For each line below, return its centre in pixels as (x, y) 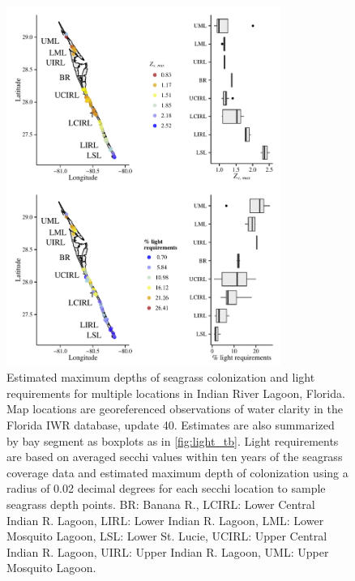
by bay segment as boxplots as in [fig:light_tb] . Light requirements (173, 440)
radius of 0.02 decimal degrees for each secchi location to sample (166, 488)
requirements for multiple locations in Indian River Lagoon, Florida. (176, 393)
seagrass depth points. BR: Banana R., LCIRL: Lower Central (161, 504)
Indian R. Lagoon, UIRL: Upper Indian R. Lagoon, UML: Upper (168, 551)
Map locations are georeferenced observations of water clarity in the (175, 409)
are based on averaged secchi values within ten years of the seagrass (175, 457)
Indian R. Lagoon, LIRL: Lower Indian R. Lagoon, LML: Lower (165, 520)
